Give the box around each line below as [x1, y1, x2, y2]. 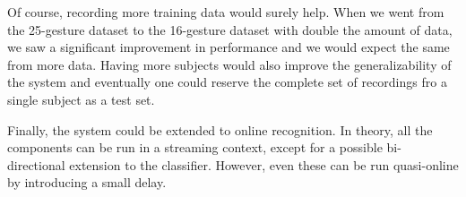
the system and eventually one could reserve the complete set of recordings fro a [7, 73, 447, 91]
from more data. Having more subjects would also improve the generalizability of [7, 55, 452, 73]
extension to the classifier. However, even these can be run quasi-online [69, 155, 459, 174]
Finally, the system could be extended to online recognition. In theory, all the [7, 120, 433, 139]
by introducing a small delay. [7, 173, 167, 192]
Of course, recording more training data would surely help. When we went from [7, 3, 444, 21]
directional [7, 155, 65, 174]
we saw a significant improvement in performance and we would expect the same [7, 38, 450, 56]
